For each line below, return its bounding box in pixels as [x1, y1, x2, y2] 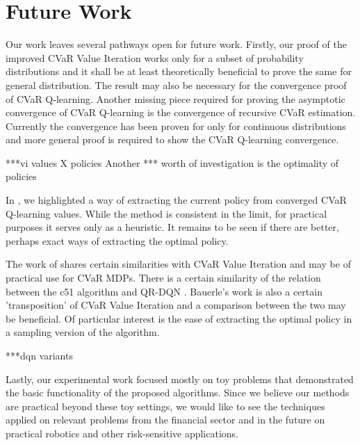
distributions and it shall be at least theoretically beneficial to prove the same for [6, 64, 352, 79]
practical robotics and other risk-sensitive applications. [6, 426, 239, 440]
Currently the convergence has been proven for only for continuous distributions [6, 118, 346, 133]
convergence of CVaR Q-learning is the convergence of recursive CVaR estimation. [6, 105, 356, 120]
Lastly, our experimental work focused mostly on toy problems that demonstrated [6, 371, 354, 386]
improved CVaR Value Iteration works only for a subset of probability [6, 50, 304, 65]
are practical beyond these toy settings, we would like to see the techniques [6, 398, 325, 413]
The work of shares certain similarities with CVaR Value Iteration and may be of [6, 257, 351, 271]
